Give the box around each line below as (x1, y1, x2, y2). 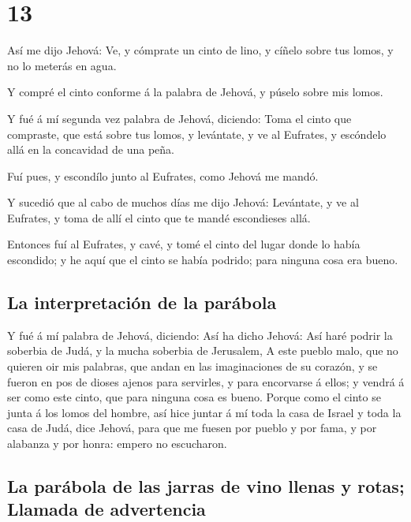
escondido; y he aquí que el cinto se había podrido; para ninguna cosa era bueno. (7, 252, 398, 268)
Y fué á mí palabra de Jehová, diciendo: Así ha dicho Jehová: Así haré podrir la (7, 326, 393, 343)
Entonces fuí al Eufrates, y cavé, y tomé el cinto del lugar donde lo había (7, 236, 361, 252)
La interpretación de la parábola (7, 290, 277, 315)
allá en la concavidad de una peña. (7, 141, 174, 158)
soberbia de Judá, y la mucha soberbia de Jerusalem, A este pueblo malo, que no (7, 342, 398, 359)
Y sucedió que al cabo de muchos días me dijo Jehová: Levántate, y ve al (7, 194, 359, 211)
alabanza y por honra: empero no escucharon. (7, 435, 227, 452)
